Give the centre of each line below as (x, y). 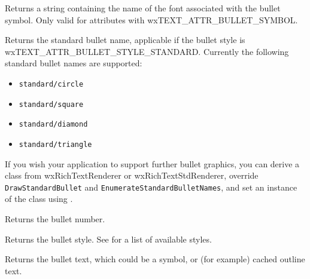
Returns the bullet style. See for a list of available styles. (108, 239)
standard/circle (51, 84)
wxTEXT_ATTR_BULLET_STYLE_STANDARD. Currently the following (147, 51)
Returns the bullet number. (55, 219)
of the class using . (39, 199)
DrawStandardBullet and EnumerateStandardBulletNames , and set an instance (151, 187)
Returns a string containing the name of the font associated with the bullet (143, 8)
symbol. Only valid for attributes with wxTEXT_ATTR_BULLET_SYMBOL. (151, 19)
